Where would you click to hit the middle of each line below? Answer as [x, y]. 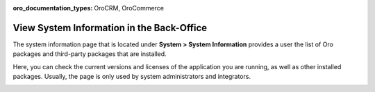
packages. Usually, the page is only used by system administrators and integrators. [132, 77]
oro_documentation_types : [53, 8]
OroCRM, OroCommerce [129, 8]
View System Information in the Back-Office [110, 28]
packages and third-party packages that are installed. [90, 54]
